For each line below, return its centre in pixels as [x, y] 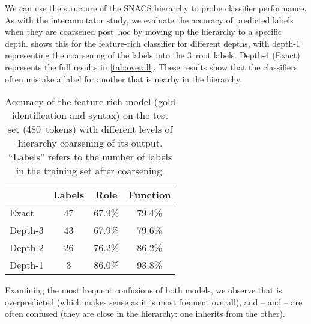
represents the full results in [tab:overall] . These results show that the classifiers [151, 66]
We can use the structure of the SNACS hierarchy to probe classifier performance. [156, 8]
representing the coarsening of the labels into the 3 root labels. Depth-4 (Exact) [152, 55]
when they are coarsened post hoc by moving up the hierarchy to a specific [143, 32]
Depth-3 [27, 230]
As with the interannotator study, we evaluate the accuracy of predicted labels [149, 20]
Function [150, 195]
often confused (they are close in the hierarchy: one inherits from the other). [145, 313]
